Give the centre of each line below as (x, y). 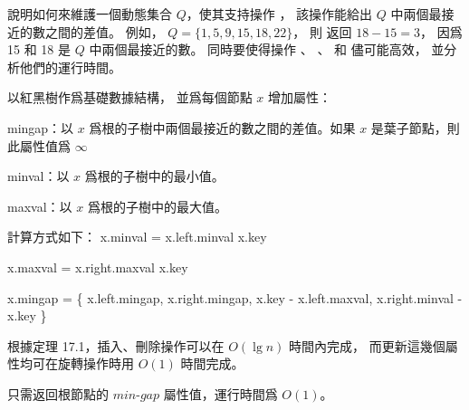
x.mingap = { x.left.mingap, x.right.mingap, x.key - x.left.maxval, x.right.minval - (235, 297)
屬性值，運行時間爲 (220, 393)
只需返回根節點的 (58, 393)
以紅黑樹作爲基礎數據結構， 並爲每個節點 (130, 97)
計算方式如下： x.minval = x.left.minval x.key (137, 237)
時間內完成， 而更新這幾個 (367, 345)
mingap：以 (41, 127)
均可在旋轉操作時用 (77, 363)
